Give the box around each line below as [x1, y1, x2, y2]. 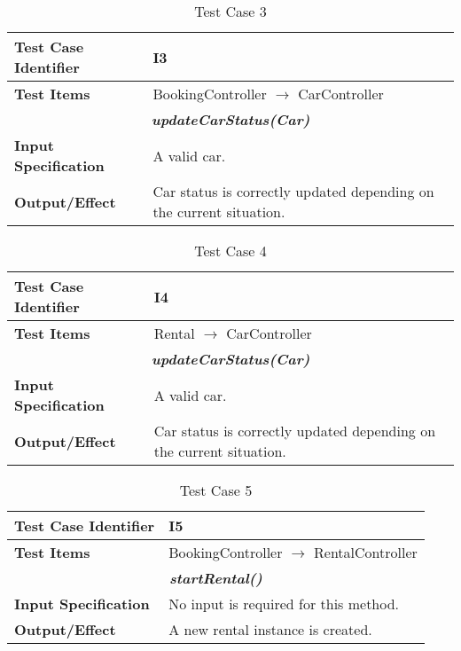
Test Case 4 [194, 240, 267, 261]
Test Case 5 [179, 480, 253, 500]
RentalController [314, 542, 418, 562]
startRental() [168, 568, 262, 588]
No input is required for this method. [168, 593, 400, 614]
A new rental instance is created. [168, 619, 372, 639]
